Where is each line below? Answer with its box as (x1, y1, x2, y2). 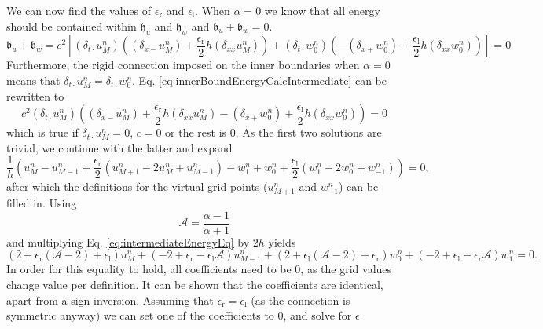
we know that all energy (264, 2, 380, 18)
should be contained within (6, 17, 137, 34)
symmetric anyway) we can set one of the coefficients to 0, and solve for (6, 307, 352, 324)
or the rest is (165, 124, 227, 141)
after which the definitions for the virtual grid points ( (6, 177, 268, 194)
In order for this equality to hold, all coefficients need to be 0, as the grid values (6, 261, 392, 277)
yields (268, 233, 296, 250)
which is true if (6, 124, 79, 141)
